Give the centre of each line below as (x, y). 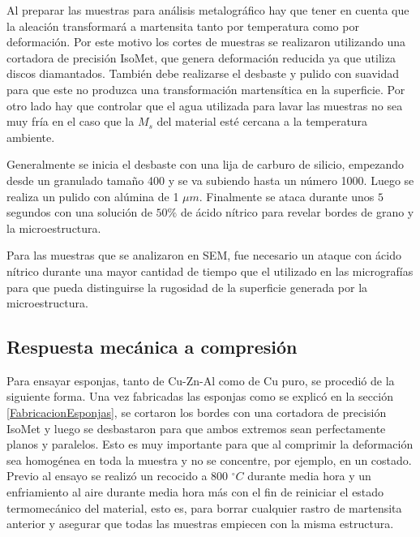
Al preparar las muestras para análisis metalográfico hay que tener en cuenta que (208, 10)
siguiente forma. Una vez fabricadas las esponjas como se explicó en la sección (200, 396)
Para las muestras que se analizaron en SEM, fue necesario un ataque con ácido (204, 255)
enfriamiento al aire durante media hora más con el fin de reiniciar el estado (195, 492)
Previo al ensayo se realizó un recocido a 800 (118, 476)
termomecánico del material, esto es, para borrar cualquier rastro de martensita (204, 507)
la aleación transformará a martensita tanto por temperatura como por (183, 26)
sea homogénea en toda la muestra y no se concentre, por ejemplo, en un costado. (209, 460)
